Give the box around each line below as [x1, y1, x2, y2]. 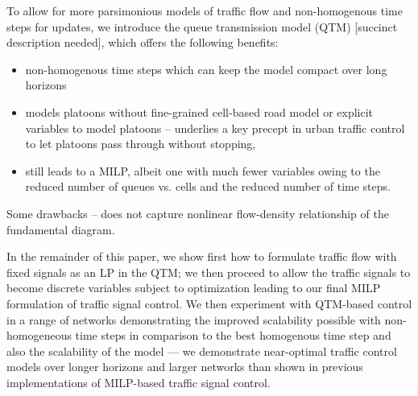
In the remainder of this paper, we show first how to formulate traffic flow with [6, 248, 397, 265]
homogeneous [6, 327, 72, 344]
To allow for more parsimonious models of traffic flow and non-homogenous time [6, 2, 403, 19]
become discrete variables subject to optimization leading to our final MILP [6, 279, 381, 296]
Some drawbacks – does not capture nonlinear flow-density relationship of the [6, 204, 389, 221]
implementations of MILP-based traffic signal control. [6, 373, 271, 390]
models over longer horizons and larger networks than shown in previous [6, 358, 363, 375]
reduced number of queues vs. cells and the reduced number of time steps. [25, 178, 391, 195]
